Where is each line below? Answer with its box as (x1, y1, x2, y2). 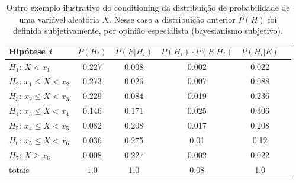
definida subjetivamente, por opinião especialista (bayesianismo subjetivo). (12, 24, 283, 37)
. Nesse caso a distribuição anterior (109, 12, 236, 25)
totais (9, 163, 30, 175)
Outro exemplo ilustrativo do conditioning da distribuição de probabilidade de (6, 1, 290, 13)
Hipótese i (9, 44, 52, 57)
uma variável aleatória (19, 12, 99, 25)
